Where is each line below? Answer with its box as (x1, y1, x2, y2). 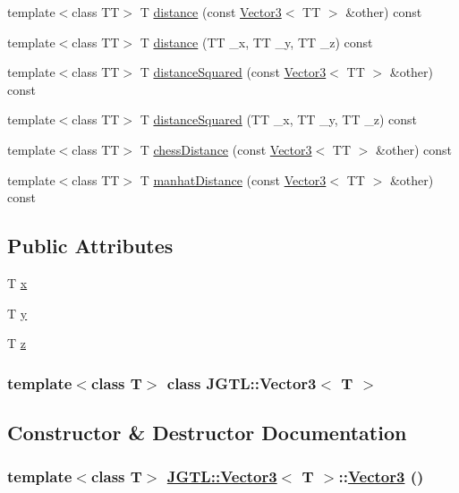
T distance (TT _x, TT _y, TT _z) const (140, 32, 373, 51)
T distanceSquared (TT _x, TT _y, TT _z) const (140, 110, 418, 129)
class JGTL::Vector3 (166, 371, 317, 394)
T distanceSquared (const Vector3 (140, 63, 327, 81)
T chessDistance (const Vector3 (140, 140, 312, 158)
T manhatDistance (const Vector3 (140, 170, 327, 189)
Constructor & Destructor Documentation (7, 418, 407, 446)
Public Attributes (7, 232, 174, 259)
